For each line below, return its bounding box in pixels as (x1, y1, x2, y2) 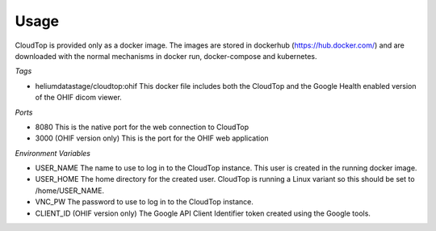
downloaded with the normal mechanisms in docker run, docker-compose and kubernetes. (15, 51, 318, 61)
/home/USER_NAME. (35, 186, 105, 195)
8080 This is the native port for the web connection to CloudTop (35, 122, 249, 132)
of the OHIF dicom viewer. (35, 93, 123, 103)
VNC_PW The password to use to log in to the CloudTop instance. (35, 197, 254, 207)
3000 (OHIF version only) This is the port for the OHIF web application (35, 133, 270, 143)
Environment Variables (15, 148, 90, 157)
